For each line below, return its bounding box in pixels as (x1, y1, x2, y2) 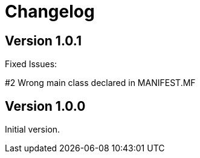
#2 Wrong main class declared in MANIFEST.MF (5, 77, 196, 88)
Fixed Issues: (5, 59, 57, 70)
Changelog (5, 1, 95, 22)
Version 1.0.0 (5, 98, 86, 114)
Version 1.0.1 (5, 33, 82, 48)
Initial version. (5, 124, 60, 135)
